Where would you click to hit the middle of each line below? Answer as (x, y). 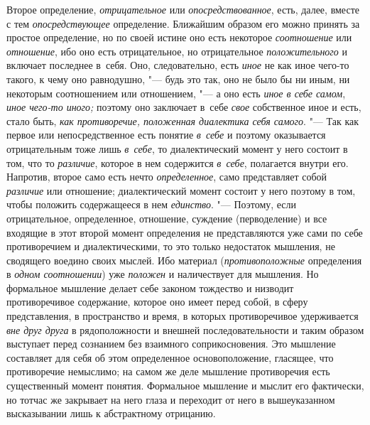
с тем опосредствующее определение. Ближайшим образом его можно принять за (183, 23)
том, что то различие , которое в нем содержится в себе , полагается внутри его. (178, 162)
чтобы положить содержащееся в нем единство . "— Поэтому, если (152, 204)
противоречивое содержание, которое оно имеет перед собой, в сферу (157, 302)
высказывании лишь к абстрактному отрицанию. (111, 413)
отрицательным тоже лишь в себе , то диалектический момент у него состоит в (177, 148)
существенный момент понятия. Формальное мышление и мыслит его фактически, (185, 386)
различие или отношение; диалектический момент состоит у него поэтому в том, (181, 190)
